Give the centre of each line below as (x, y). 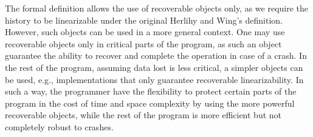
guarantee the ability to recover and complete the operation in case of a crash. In (156, 55)
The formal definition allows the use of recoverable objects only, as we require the (157, 8)
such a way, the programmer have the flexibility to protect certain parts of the (151, 91)
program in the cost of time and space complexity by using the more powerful (150, 103)
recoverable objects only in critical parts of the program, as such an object (143, 43)
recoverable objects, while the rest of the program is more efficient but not (143, 115)
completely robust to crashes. (59, 126)
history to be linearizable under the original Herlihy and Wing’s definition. (144, 20)
